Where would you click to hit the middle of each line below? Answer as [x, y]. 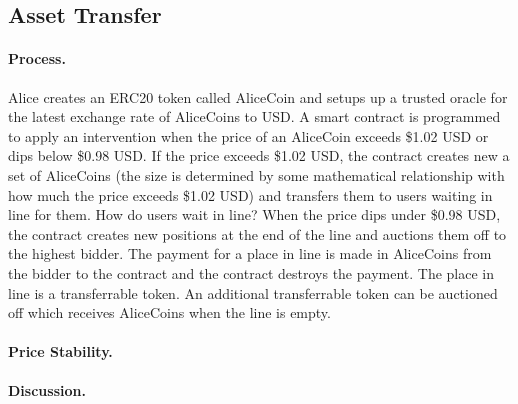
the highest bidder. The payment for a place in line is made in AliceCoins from [250, 253]
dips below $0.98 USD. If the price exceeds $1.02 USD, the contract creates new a [259, 155]
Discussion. [47, 390]
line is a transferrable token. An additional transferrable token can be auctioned [253, 292]
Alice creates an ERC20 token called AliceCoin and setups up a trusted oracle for [258, 96]
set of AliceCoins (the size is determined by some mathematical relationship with [256, 174]
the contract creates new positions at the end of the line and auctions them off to [257, 233]
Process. [37, 58]
